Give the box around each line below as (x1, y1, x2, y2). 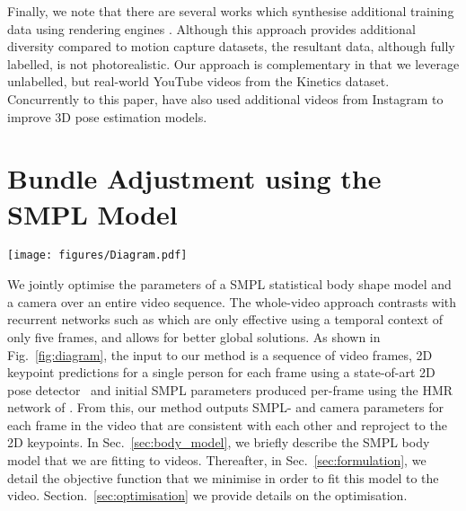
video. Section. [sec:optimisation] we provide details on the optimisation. (7, 486, 408, 505)
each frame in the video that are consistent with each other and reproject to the (7, 415, 447, 434)
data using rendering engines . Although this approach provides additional (7, 19, 416, 38)
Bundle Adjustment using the (7, 160, 382, 197)
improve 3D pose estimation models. (7, 107, 207, 126)
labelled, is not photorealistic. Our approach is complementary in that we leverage (7, 54, 460, 73)
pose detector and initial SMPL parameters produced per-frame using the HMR (7, 380, 453, 399)
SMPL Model (7, 195, 178, 232)
